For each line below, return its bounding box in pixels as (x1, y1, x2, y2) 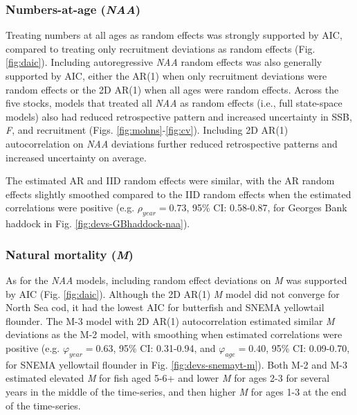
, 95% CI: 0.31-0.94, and (113, 340, 216, 355)
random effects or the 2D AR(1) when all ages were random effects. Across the (6, 82, 339, 96)
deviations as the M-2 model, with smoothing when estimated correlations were (6, 327, 342, 342)
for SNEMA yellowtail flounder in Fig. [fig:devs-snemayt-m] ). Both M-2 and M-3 (6, 357, 347, 371)
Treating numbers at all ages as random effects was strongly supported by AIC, (6, 28, 342, 42)
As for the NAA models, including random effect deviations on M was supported (6, 272, 347, 287)
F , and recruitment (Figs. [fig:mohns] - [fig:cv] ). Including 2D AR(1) (6, 123, 289, 137)
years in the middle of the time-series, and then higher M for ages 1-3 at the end (6, 384, 347, 398)
